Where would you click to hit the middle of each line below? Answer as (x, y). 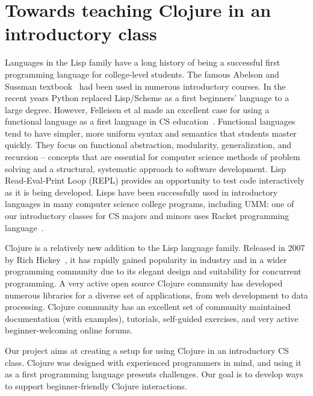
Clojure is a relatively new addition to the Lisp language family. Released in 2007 (155, 248)
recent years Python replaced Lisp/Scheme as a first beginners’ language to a (147, 98)
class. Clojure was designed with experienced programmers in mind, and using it (153, 362)
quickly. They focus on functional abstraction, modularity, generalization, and (148, 145)
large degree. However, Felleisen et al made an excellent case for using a (137, 109)
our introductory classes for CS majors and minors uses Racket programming (147, 216)
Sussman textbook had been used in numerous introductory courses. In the (145, 86)
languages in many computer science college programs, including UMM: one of (150, 204)
